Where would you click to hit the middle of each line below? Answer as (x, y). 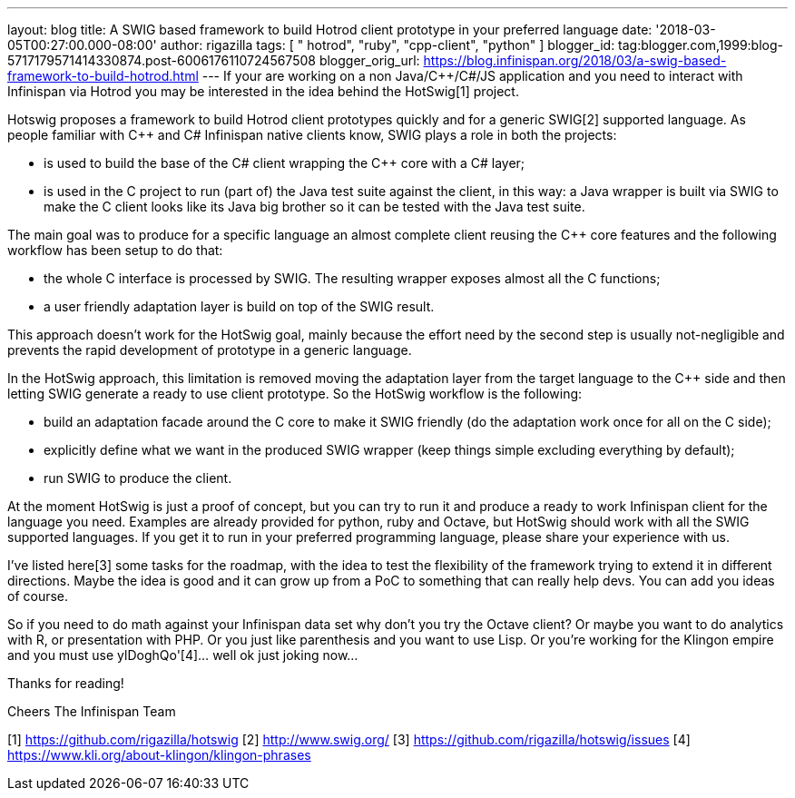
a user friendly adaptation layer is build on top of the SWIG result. (239, 306)
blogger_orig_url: (369, 60)
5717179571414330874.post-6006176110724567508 (162, 60)
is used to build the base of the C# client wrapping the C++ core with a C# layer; (285, 163)
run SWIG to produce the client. (138, 478)
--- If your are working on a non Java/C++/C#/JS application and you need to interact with (472, 76)
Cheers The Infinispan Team (92, 711)
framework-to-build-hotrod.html (103, 76)
